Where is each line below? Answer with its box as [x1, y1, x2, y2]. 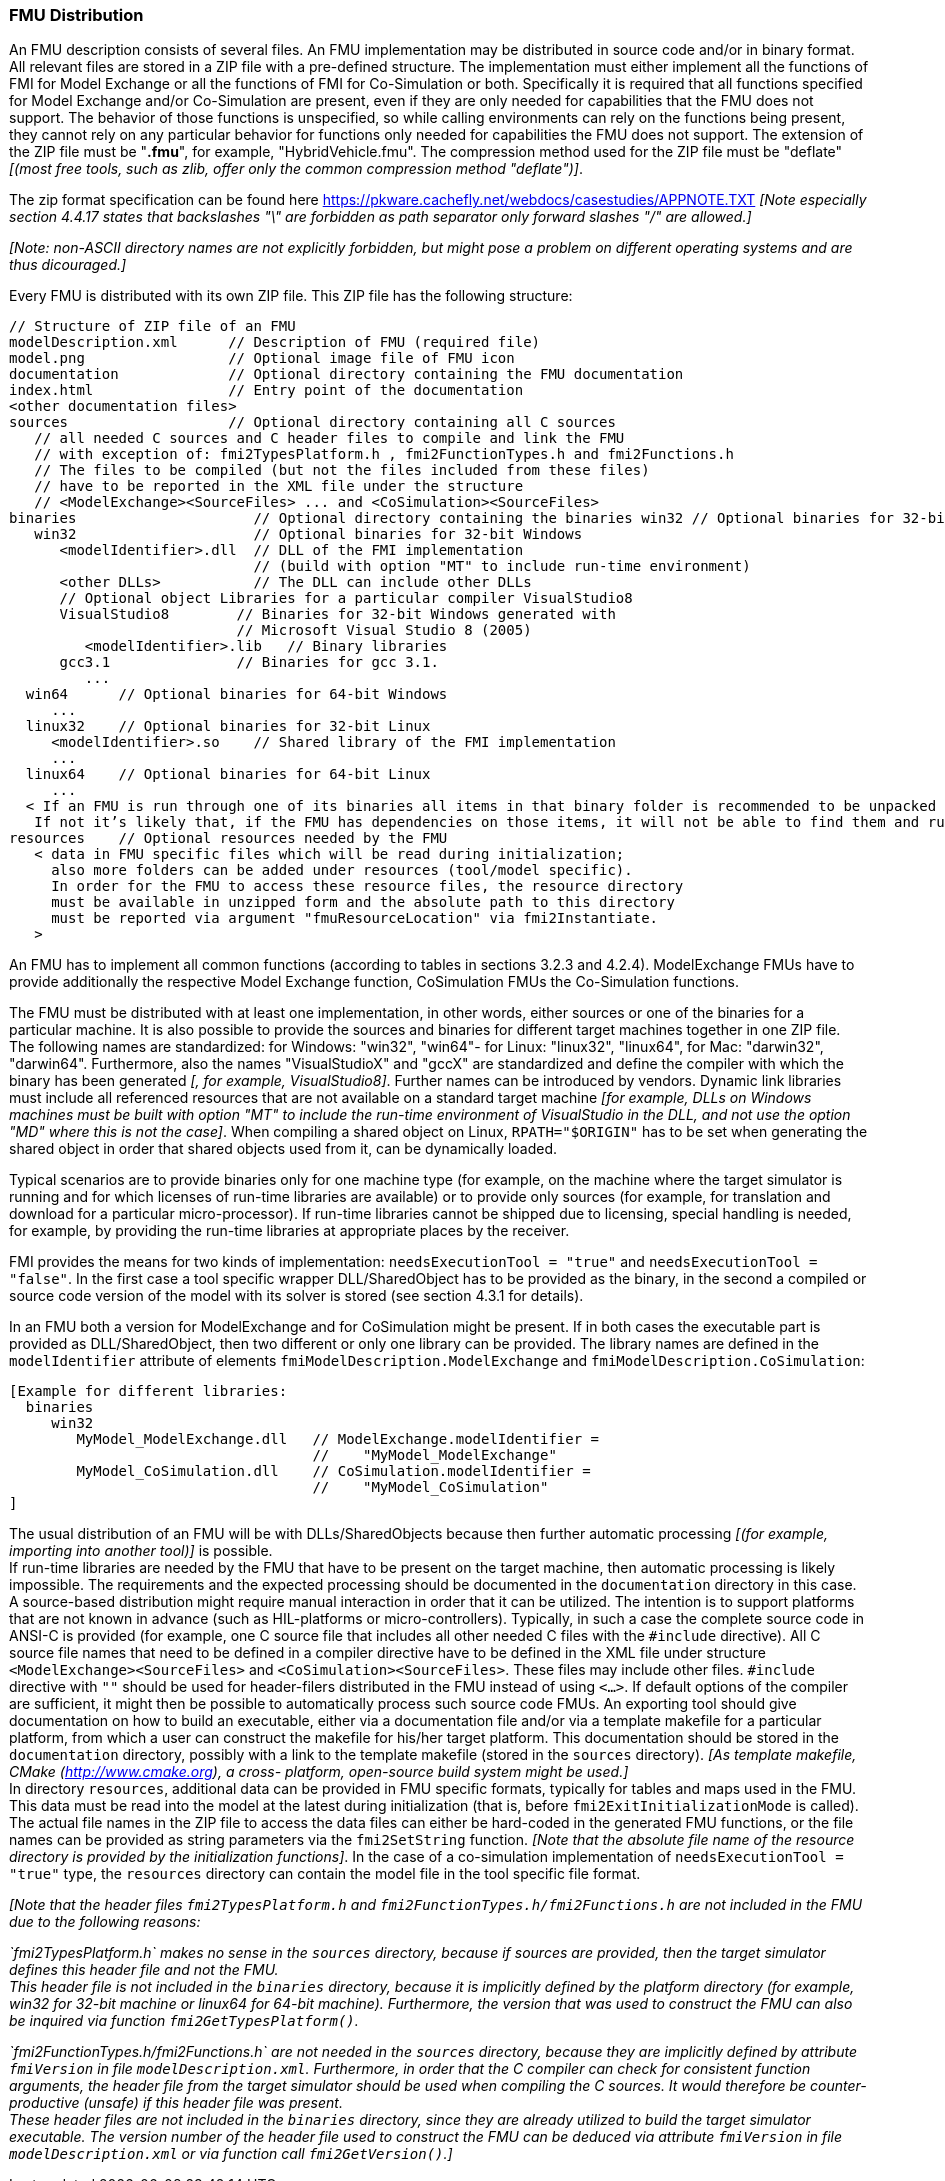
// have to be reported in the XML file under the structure [34, 478, 524, 495]
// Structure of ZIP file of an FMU [9, 318, 296, 335]
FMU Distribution [9, 5, 144, 25]
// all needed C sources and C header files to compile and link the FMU [34, 430, 625, 447]
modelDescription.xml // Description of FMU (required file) [9, 334, 541, 351]
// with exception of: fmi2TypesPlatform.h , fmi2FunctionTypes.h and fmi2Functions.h [34, 446, 734, 463]
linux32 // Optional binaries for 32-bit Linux [25, 718, 431, 735]
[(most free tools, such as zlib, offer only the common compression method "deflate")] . [9, 160, 584, 178]
